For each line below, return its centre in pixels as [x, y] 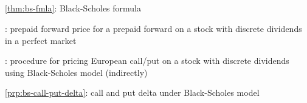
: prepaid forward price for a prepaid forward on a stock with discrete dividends [153, 28]
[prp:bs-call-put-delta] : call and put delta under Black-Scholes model [132, 92]
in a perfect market [41, 40]
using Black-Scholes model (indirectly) [76, 72]
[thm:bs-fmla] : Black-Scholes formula [73, 8]
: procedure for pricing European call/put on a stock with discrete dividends [147, 61]
